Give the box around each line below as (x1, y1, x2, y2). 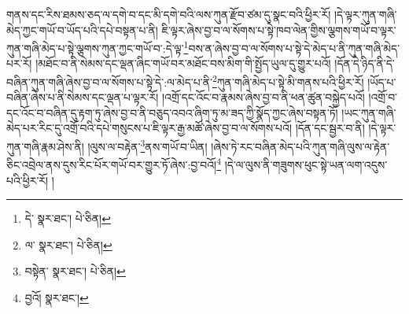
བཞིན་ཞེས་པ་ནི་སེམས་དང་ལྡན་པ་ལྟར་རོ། (6, 89, 159, 105)
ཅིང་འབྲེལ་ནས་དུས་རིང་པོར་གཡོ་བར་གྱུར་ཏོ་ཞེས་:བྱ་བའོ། (6, 156, 217, 172)
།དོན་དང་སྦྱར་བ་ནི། (295, 120, 365, 136)
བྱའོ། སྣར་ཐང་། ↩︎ (24, 289, 89, 305)
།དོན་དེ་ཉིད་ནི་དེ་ (334, 55, 395, 72)
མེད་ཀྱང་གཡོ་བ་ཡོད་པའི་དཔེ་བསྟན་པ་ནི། (6, 21, 158, 38)
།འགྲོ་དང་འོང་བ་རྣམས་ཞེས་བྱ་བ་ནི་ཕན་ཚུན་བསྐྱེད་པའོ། (161, 89, 365, 105)
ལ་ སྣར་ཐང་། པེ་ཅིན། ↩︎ (24, 236, 112, 253)
